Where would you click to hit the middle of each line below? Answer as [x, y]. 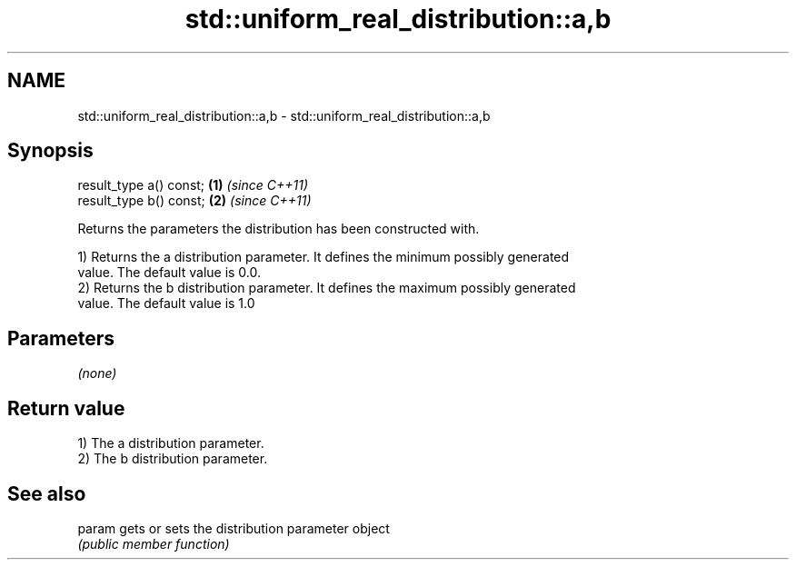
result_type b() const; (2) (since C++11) [194, 201]
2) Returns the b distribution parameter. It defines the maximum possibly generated [327, 288]
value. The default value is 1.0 [166, 303]
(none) [97, 373]
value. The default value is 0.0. [169, 273]
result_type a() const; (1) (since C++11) [193, 185]
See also [47, 493]
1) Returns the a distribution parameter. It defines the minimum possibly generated [323, 257]
